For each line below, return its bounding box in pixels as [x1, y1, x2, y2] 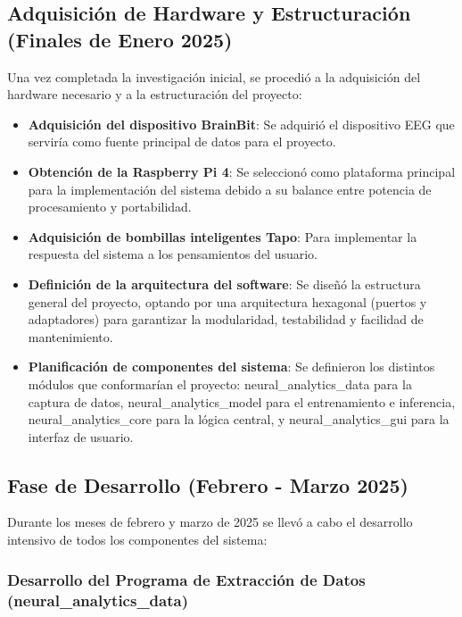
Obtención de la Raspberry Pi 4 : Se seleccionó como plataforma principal [28, 162, 456, 180]
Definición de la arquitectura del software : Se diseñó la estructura [28, 274, 421, 293]
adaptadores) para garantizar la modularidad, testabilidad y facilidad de [28, 310, 424, 329]
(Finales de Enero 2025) [7, 25, 233, 53]
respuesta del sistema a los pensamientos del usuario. [28, 245, 318, 263]
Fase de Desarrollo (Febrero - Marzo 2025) [7, 471, 408, 498]
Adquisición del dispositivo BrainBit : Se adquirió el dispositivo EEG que [28, 114, 455, 133]
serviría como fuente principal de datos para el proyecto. [28, 132, 336, 151]
